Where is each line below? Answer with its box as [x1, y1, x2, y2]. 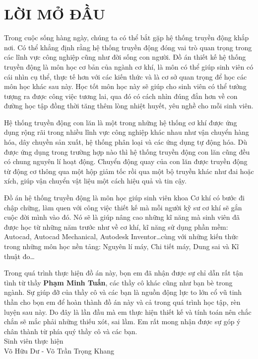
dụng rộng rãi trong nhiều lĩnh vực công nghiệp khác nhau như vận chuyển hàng [4, 127, 249, 137]
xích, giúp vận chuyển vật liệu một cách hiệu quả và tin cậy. [4, 176, 187, 186]
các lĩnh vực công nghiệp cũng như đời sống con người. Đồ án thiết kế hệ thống [4, 52, 246, 62]
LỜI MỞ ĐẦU [4, 3, 106, 24]
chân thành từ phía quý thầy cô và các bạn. [4, 326, 137, 336]
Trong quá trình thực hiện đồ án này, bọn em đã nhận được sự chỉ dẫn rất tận [4, 268, 243, 278]
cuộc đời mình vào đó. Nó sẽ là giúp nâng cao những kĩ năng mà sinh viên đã [4, 212, 240, 222]
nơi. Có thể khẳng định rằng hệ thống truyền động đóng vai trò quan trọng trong [4, 42, 252, 52]
